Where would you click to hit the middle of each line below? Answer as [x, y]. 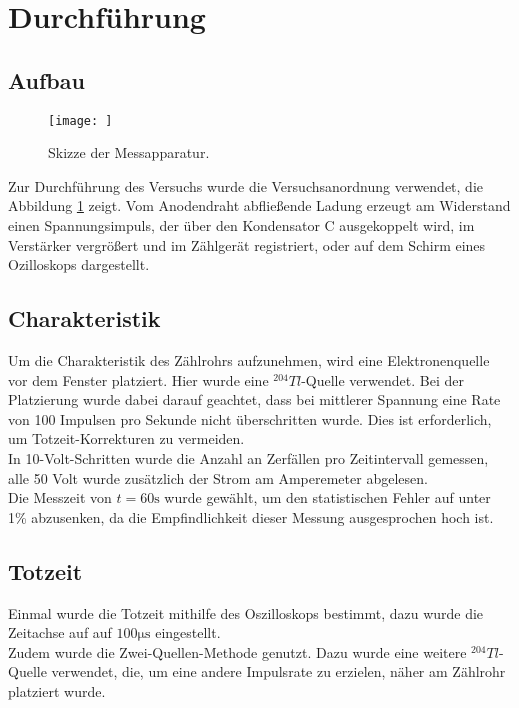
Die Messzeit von [60, 497]
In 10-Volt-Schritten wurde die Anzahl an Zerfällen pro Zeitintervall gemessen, [248, 457]
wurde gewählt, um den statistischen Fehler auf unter [327, 497]
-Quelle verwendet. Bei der [382, 379]
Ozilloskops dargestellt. [79, 264]
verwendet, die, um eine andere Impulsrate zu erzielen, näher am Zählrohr [278, 671]
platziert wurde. [57, 690]
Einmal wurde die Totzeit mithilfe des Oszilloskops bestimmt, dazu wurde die [246, 612]
